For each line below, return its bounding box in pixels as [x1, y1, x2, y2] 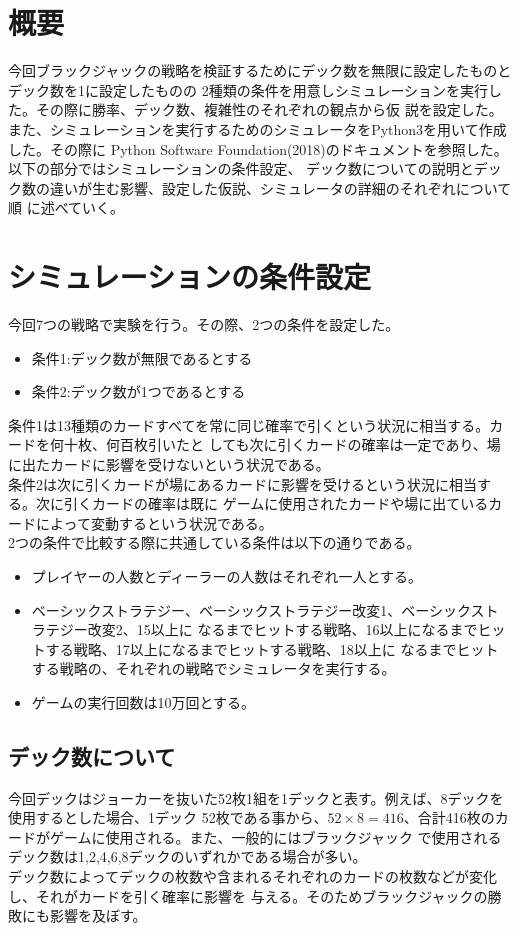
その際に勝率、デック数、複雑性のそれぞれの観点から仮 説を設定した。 [35, 99, 503, 120]
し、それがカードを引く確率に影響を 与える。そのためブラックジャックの [8, 885, 488, 906]
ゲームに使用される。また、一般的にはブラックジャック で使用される [49, 826, 502, 847]
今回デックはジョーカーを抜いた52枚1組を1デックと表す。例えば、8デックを [8, 787, 504, 808]
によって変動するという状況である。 [35, 512, 273, 533]
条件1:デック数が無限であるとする [31, 347, 253, 368]
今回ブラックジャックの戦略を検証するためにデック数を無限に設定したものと [8, 60, 512, 81]
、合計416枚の [403, 807, 495, 828]
